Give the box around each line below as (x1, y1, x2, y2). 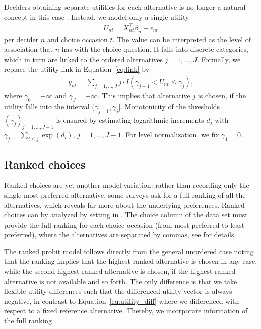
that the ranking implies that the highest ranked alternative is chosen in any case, (4, 256, 257, 266)
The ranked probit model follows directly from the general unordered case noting (4, 246, 254, 256)
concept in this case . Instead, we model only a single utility (4, 11, 189, 22)
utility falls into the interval (4, 101, 90, 112)
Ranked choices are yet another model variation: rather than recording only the (4, 180, 249, 190)
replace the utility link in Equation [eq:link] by (4, 64, 150, 74)
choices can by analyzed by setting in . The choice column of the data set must (4, 209, 248, 220)
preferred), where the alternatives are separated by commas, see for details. (4, 229, 236, 240)
